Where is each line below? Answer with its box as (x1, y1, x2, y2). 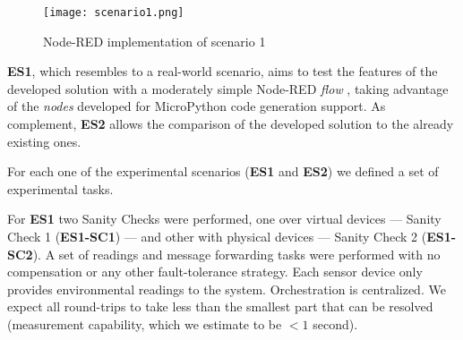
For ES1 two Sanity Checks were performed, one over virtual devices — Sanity (7, 209, 442, 228)
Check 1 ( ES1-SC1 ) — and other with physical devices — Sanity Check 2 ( (7, 227, 427, 245)
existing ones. (7, 132, 81, 150)
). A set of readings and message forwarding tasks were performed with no (32, 244, 441, 263)
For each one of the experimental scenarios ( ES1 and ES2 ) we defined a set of (7, 162, 439, 181)
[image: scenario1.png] (43, 6, 184, 19)
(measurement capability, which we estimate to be (7, 314, 282, 333)
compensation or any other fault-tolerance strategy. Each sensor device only (7, 262, 423, 281)
